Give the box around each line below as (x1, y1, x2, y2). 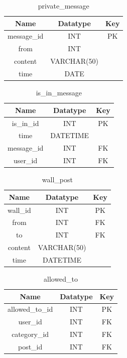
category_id (12, 329, 49, 339)
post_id (18, 341, 43, 351)
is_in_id (12, 117, 39, 128)
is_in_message (36, 87, 82, 98)
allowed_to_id (8, 304, 53, 314)
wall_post (42, 174, 73, 185)
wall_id (8, 204, 31, 215)
